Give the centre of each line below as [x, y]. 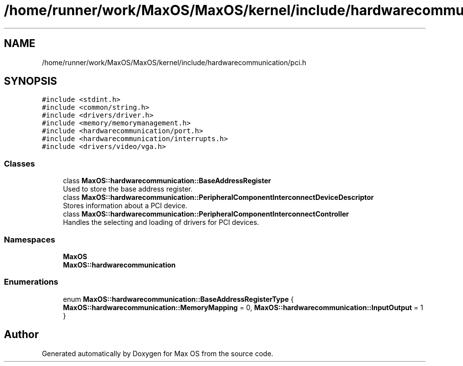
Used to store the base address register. [128, 189]
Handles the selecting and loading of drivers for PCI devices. [161, 222]
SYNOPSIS [31, 81]
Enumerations [31, 282]
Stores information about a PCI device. [125, 206]
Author [21, 335]
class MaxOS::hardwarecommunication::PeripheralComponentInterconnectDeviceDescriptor [219, 197]
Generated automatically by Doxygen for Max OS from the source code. [158, 353]
